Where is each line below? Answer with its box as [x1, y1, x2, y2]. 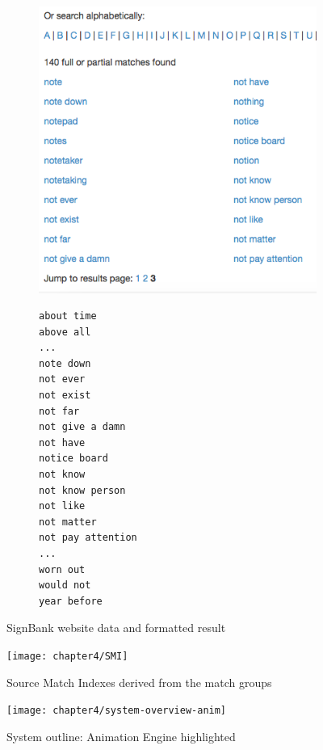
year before [39, 595, 103, 607]
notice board [39, 453, 108, 465]
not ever [39, 373, 86, 386]
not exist [39, 390, 91, 402]
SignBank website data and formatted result [6, 619, 226, 636]
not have [39, 436, 86, 449]
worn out [39, 563, 86, 575]
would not [39, 579, 91, 592]
